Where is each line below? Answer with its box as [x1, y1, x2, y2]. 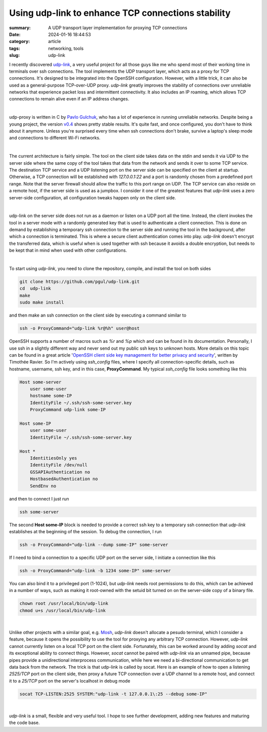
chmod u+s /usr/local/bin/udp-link [19, 607, 106, 613]
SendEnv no [30, 483, 56, 489]
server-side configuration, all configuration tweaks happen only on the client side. [9, 194, 177, 200]
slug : [9, 52, 20, 58]
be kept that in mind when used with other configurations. [9, 247, 127, 253]
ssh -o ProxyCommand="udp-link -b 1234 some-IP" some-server [19, 568, 171, 573]
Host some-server [19, 379, 62, 385]
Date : [9, 31, 21, 37]
